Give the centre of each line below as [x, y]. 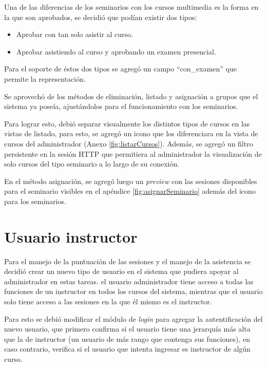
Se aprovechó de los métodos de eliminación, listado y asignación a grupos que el [131, 96]
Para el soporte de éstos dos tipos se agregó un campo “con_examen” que [120, 69]
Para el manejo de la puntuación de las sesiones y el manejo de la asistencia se [128, 261]
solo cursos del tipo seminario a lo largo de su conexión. [92, 164]
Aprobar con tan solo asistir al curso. [74, 34]
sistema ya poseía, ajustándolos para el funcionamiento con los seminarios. [121, 106]
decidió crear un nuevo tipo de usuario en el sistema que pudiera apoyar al [121, 271]
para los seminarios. [35, 201]
